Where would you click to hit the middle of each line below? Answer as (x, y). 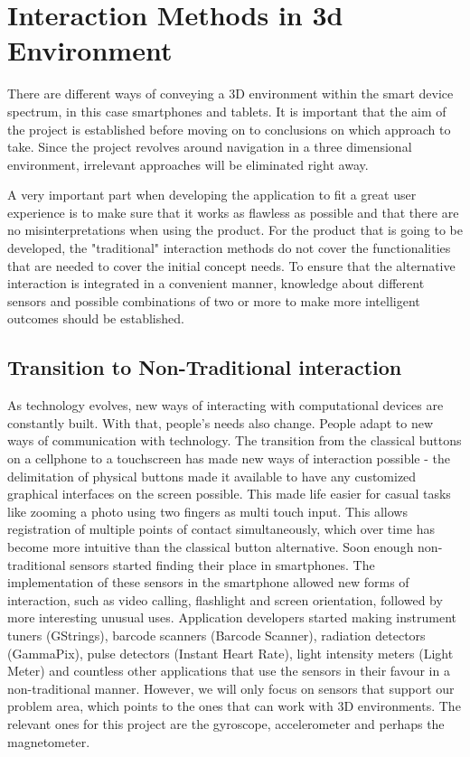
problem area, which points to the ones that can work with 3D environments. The (234, 706)
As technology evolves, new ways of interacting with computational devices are (226, 405)
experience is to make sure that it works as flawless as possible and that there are (233, 212)
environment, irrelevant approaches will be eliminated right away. (188, 164)
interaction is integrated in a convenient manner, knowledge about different (216, 283)
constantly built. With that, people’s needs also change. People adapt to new (221, 422)
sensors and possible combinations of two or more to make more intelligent (214, 300)
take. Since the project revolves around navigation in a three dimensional (210, 147)
